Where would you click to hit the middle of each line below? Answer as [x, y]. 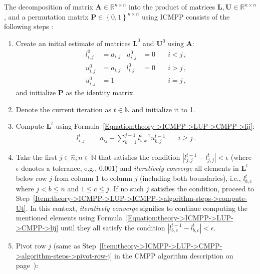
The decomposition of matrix [49, 7]
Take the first [36, 157]
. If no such [126, 188]
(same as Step [75, 245]
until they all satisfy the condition [113, 227]
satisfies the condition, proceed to [203, 188]
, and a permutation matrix [46, 16]
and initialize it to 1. [164, 109]
